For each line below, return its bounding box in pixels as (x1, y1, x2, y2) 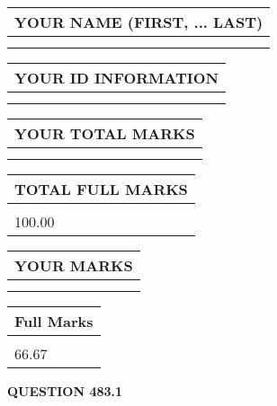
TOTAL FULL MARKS (14, 179, 188, 199)
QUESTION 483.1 (7, 382, 123, 400)
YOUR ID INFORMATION (14, 67, 219, 88)
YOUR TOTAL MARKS (14, 123, 195, 144)
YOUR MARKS (14, 255, 133, 276)
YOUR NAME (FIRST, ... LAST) (14, 12, 264, 32)
